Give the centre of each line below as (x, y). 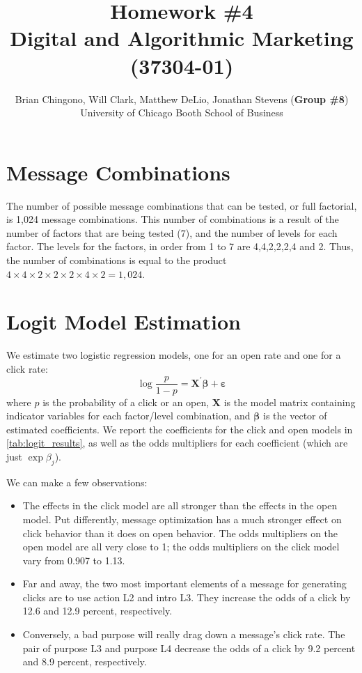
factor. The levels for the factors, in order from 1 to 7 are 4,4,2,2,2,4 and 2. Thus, (180, 246)
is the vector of (295, 416)
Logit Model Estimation (124, 322)
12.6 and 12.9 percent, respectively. (97, 611)
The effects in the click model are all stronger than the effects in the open (180, 505)
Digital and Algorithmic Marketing (182, 38)
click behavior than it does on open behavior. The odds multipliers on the (180, 533)
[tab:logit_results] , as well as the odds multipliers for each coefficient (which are (177, 443)
